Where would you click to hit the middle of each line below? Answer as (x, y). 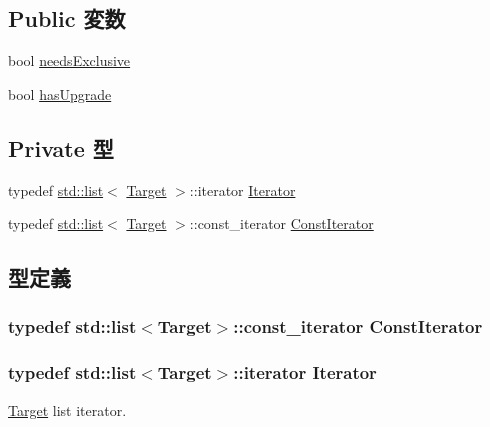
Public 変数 (67, 18)
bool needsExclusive (69, 60)
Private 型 (61, 147)
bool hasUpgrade (60, 93)
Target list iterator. (67, 409)
